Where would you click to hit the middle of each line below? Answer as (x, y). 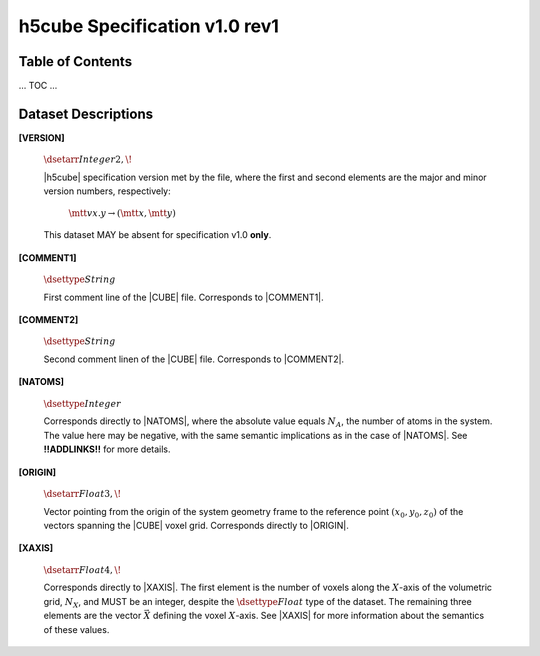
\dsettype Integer (82, 403)
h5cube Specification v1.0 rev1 (149, 26)
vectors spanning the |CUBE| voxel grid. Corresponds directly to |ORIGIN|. (196, 525)
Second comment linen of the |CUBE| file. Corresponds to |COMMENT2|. (194, 359)
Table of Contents (75, 61)
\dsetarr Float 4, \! (82, 569)
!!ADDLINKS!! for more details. (107, 449)
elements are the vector (92, 616)
